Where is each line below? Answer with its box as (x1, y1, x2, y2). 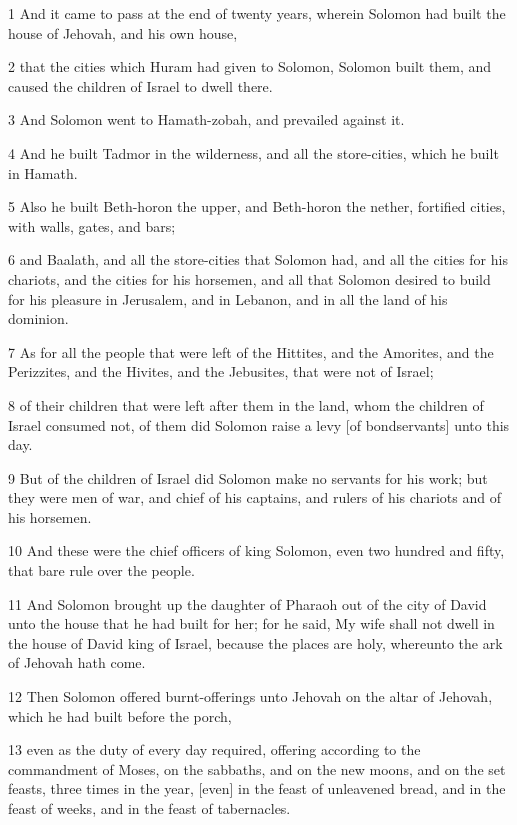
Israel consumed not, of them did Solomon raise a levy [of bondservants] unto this (8, 414, 510, 435)
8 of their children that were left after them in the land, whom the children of (8, 394, 484, 415)
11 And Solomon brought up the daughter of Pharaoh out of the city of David (8, 593, 487, 614)
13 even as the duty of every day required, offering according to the (8, 739, 421, 760)
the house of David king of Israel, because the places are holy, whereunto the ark (8, 632, 503, 653)
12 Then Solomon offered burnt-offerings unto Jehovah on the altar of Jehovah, (8, 686, 493, 707)
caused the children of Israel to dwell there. (8, 75, 273, 96)
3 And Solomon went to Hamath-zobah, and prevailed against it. (8, 109, 405, 130)
